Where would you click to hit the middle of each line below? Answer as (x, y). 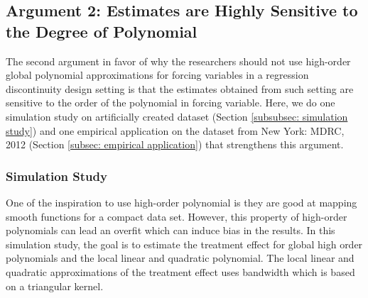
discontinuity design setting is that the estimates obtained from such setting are (180, 88)
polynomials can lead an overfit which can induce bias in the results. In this (171, 230)
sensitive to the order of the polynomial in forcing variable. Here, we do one (171, 103)
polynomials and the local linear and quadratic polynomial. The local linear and (180, 258)
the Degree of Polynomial (102, 31)
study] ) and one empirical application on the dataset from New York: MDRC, (175, 130)
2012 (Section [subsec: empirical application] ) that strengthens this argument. (175, 144)
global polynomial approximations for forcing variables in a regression (157, 75)
